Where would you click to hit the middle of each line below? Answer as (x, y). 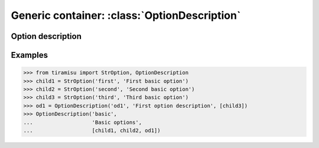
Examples (30, 55)
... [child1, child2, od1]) (92, 130)
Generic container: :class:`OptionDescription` (126, 15)
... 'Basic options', (82, 122)
